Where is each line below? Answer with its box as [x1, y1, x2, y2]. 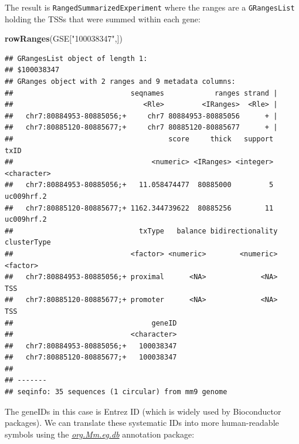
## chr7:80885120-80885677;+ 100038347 [5, 353, 177, 362]
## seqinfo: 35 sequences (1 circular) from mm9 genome [5, 388, 227, 396]
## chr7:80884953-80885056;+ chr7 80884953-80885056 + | [5, 111, 278, 120]
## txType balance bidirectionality [5, 226, 278, 235]
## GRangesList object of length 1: [5, 54, 148, 63]
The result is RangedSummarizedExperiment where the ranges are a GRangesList [5, 1, 295, 13]
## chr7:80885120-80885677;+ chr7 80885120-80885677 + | [5, 123, 278, 132]
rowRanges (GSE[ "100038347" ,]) [5, 32, 123, 45]
